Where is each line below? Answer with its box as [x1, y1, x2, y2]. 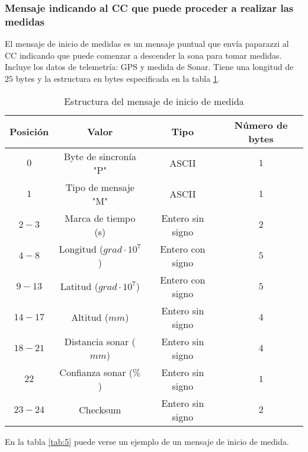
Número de [234, 117, 288, 132]
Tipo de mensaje [65, 180, 134, 194]
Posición [9, 125, 49, 139]
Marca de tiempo [65, 211, 136, 225]
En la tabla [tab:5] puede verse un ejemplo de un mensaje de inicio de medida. [5, 435, 289, 447]
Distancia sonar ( [64, 334, 136, 348]
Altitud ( [71, 310, 109, 324]
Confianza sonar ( [59, 365, 133, 379]
